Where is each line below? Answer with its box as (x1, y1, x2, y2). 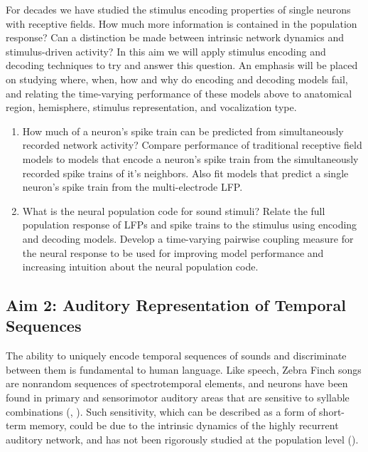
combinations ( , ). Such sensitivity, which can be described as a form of (6, 404, 316, 419)
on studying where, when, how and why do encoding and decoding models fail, (6, 71, 348, 86)
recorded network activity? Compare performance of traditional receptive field (22, 137, 362, 152)
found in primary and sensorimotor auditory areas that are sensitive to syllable (6, 390, 350, 405)
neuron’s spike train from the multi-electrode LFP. (22, 179, 243, 194)
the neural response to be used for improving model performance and (22, 245, 324, 260)
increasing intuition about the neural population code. (22, 259, 259, 274)
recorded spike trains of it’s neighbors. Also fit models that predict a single (22, 165, 349, 180)
